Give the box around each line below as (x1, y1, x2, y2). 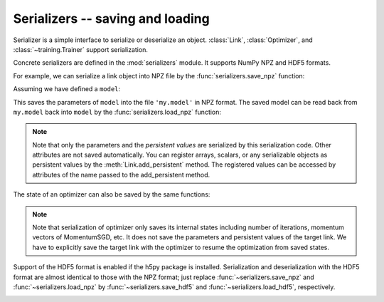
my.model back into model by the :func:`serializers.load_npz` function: (13, 108, 222, 116)
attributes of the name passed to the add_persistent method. (32, 170, 210, 179)
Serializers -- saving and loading (13, 11, 210, 26)
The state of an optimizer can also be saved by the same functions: (13, 190, 210, 199)
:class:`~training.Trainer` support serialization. (13, 45, 149, 53)
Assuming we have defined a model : (13, 85, 121, 93)
